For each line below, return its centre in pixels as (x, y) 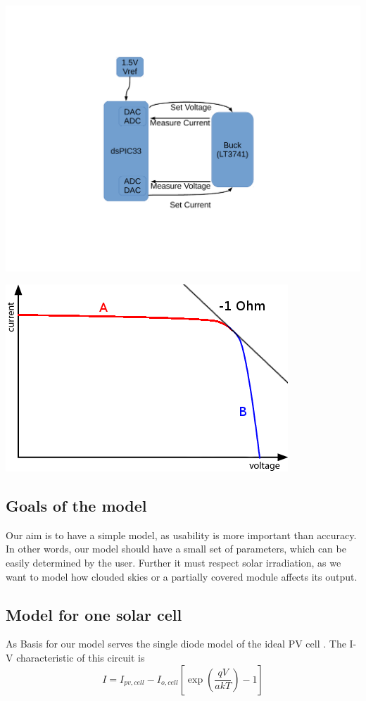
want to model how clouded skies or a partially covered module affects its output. (182, 576)
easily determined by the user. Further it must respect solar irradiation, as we (173, 563)
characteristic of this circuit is (81, 658)
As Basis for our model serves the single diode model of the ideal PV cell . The (176, 644)
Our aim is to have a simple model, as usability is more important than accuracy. (181, 535)
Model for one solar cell (94, 614)
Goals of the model (76, 506)
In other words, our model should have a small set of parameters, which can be (176, 549)
